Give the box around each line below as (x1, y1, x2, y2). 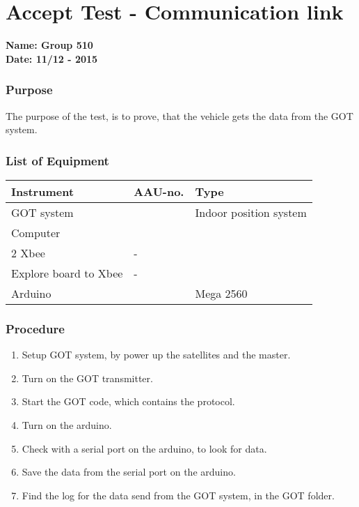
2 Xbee (11, 244, 45, 261)
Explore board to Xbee (11, 264, 123, 281)
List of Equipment (6, 151, 109, 169)
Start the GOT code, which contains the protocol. (22, 394, 235, 409)
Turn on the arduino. (22, 417, 112, 432)
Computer (11, 224, 61, 241)
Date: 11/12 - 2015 (6, 51, 98, 66)
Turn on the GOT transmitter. (22, 370, 153, 385)
